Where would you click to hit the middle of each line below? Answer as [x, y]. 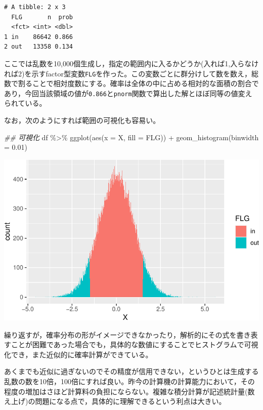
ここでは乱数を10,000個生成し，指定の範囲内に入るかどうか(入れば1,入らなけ [131, 63]
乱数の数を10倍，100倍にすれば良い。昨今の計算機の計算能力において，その [129, 381]
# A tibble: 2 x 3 [35, 7]
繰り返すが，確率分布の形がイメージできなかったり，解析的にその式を [120, 334]
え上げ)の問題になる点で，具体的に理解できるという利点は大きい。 [115, 401]
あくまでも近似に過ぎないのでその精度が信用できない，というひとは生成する [131, 371]
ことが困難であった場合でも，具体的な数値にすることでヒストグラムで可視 [135, 344]
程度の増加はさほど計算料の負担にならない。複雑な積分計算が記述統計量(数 [129, 391]
